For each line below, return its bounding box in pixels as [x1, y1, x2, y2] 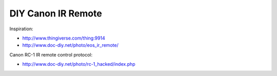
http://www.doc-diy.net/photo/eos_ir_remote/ [22, 42, 119, 48]
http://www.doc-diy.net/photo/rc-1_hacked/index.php [22, 61, 135, 67]
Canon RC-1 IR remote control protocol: [9, 51, 93, 58]
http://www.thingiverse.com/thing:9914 [22, 35, 105, 41]
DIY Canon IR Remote [9, 8, 102, 19]
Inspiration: [9, 26, 33, 32]
